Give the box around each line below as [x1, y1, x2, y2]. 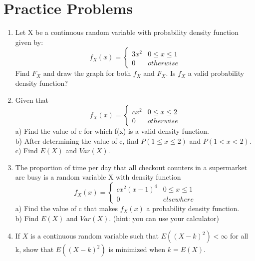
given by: [15, 36, 43, 47]
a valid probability [188, 68, 245, 78]
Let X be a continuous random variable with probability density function [15, 27, 239, 37]
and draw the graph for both [43, 68, 131, 78]
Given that [15, 94, 49, 105]
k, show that [15, 244, 54, 255]
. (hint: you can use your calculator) [109, 213, 219, 223]
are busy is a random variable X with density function [15, 172, 181, 182]
